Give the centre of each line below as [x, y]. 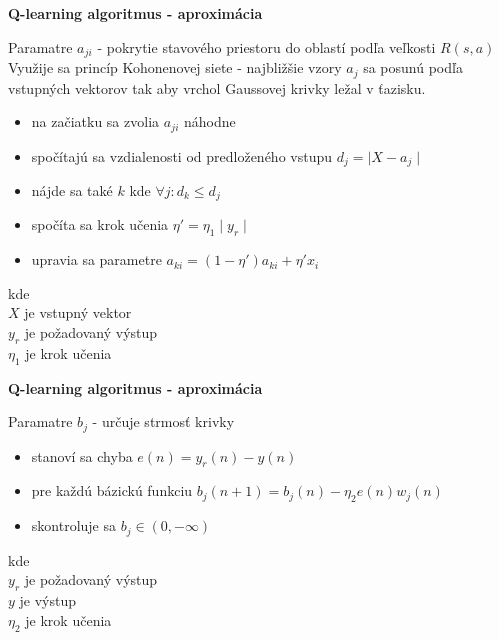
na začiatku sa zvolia [95, 121]
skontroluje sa [73, 525]
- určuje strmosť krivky [163, 421]
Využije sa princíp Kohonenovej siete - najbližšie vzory [175, 67]
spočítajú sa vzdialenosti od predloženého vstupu [182, 155]
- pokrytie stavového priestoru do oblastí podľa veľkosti [266, 46]
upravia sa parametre [96, 259]
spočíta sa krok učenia [100, 224]
